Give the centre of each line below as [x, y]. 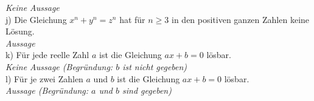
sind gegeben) [147, 90]
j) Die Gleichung [36, 19]
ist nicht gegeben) [155, 66]
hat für [132, 19]
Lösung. [20, 31]
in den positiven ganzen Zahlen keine [241, 19]
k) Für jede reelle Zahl [47, 55]
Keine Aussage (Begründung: [59, 66]
